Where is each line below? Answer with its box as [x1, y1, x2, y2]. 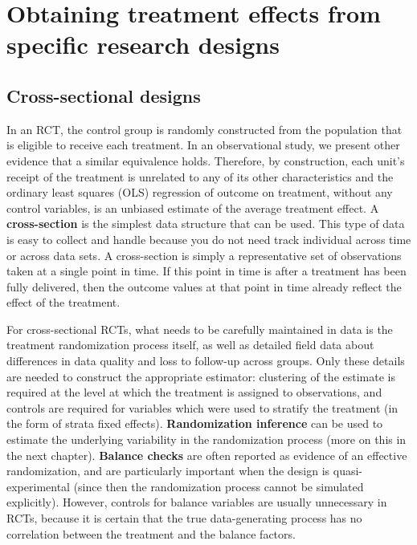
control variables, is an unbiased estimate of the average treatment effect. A [6, 199, 379, 216]
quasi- [333, 462, 363, 479]
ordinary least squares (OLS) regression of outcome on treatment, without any [6, 184, 393, 201]
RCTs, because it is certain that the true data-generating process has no [6, 510, 362, 527]
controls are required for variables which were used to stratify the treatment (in [6, 399, 399, 416]
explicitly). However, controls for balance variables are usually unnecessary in [6, 494, 387, 510]
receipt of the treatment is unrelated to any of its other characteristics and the [6, 168, 394, 185]
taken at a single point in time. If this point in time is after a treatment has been [6, 262, 407, 279]
